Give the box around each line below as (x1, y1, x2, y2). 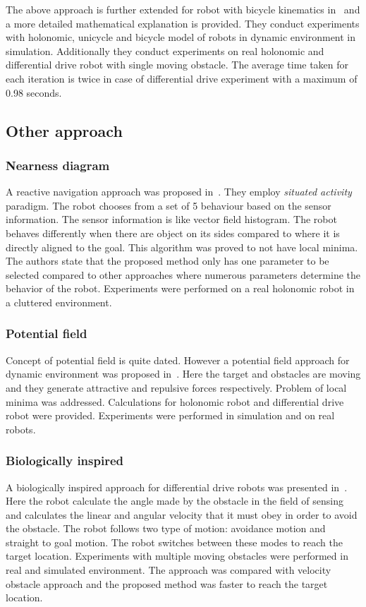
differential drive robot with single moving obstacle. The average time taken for (6, 57, 349, 72)
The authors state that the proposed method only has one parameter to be (6, 253, 329, 268)
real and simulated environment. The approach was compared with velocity (6, 563, 331, 577)
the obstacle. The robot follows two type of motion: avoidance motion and (6, 521, 326, 536)
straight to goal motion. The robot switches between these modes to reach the (6, 534, 343, 549)
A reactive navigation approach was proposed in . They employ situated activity (6, 184, 352, 199)
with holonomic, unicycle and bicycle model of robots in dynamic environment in (6, 30, 356, 44)
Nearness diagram (6, 156, 110, 174)
